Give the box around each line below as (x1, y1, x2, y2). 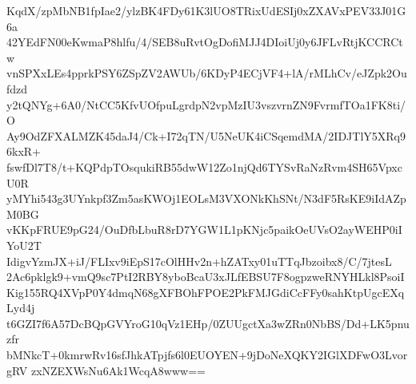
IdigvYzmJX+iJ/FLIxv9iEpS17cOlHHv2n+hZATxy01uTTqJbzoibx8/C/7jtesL (6, 252, 392, 269)
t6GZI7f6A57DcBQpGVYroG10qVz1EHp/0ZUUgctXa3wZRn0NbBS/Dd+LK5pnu (6, 315, 410, 331)
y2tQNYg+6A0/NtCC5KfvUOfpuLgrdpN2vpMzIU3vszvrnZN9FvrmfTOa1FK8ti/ (6, 96, 406, 113)
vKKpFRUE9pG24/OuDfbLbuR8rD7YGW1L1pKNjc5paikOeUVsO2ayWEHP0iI (6, 221, 402, 238)
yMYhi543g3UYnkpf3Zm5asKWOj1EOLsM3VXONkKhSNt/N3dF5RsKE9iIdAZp (6, 190, 406, 207)
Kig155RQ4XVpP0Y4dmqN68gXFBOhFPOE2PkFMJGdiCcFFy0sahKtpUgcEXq (6, 283, 405, 300)
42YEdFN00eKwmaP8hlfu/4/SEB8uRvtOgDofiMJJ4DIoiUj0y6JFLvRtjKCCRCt (6, 34, 403, 50)
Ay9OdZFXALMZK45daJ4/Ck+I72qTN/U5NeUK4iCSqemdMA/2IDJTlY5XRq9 (6, 127, 406, 144)
